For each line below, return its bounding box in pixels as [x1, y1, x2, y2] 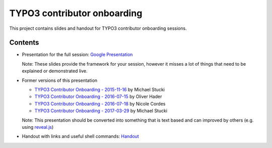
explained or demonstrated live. [22, 68, 88, 74]
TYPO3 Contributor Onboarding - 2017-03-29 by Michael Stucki [34, 108, 168, 114]
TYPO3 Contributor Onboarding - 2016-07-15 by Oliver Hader [34, 93, 162, 100]
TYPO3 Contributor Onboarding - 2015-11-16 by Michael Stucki [34, 86, 165, 93]
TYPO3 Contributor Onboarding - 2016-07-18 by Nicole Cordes [34, 101, 166, 107]
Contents [9, 38, 39, 47]
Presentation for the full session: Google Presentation [22, 52, 133, 58]
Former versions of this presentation [22, 77, 98, 83]
